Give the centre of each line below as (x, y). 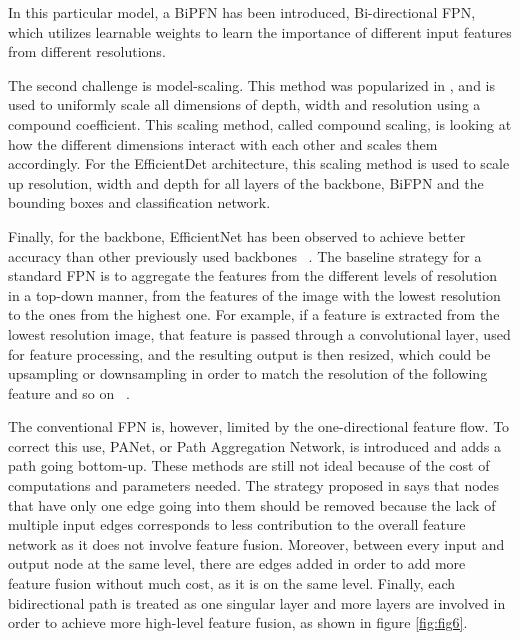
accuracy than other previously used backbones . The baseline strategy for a (245, 255)
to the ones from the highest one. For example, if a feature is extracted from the (254, 314)
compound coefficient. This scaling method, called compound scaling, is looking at (260, 123)
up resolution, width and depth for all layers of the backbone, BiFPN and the (246, 182)
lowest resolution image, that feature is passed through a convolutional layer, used (259, 333)
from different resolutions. (87, 51)
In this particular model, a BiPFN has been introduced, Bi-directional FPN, (242, 12)
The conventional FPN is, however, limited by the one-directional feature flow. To (259, 426)
